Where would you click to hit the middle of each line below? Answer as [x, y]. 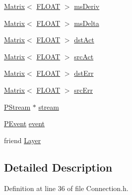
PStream [17, 106]
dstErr [84, 73]
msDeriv [87, 6]
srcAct [84, 56]
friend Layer [23, 140]
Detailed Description [58, 167]
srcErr [83, 90]
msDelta [87, 23]
